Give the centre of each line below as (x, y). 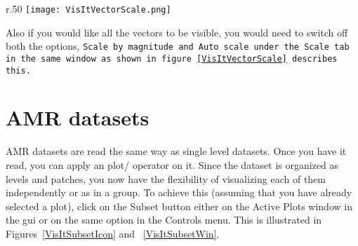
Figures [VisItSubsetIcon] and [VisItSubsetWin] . (113, 233)
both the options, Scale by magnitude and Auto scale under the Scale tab (178, 46)
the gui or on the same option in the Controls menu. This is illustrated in (164, 220)
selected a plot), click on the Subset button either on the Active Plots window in (179, 206)
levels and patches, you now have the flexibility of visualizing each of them (166, 178)
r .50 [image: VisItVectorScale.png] (88, 8)
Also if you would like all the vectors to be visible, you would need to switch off (177, 32)
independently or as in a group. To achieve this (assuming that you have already (179, 192)
